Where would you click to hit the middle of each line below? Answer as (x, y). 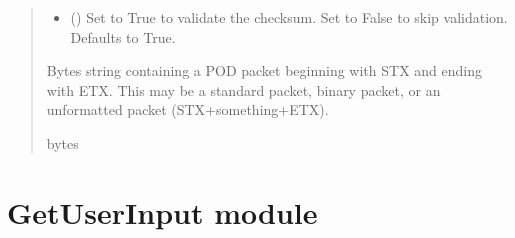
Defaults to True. (123, 36)
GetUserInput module (162, 211)
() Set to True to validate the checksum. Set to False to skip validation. (289, 17)
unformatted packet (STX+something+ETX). (187, 109)
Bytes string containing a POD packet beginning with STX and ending (264, 70)
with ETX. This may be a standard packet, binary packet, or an (243, 89)
